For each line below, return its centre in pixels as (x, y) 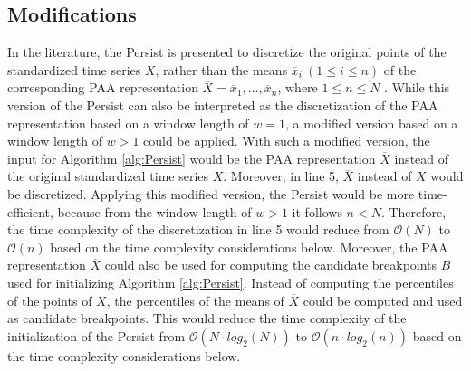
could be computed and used (383, 300)
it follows (317, 211)
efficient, (30, 211)
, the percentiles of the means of (195, 300)
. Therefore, (413, 211)
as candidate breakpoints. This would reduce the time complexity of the (207, 318)
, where (298, 87)
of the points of (50, 300)
